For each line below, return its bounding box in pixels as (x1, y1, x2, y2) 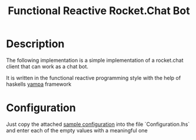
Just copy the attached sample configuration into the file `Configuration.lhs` (6, 121, 190, 128)
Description (6, 37, 65, 51)
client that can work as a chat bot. (6, 63, 89, 70)
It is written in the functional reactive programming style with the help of (6, 74, 181, 81)
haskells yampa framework (6, 81, 72, 88)
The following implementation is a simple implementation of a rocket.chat (6, 56, 184, 64)
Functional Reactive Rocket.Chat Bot (8, 4, 190, 18)
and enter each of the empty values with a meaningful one (6, 126, 148, 134)
